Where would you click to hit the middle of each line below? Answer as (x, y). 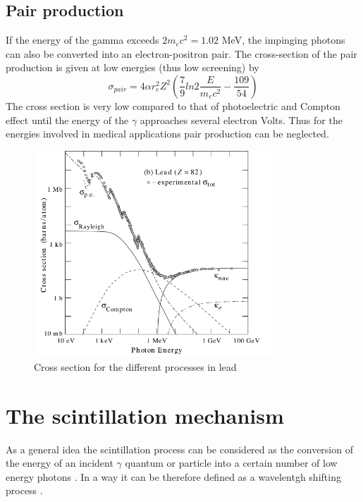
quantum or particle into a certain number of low (231, 463)
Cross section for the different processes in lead (135, 366)
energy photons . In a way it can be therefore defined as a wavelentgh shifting (173, 476)
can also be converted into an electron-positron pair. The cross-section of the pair (181, 53)
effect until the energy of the (67, 120)
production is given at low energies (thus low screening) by (133, 67)
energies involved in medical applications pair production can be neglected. (167, 134)
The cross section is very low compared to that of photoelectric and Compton (173, 105)
